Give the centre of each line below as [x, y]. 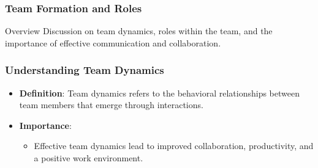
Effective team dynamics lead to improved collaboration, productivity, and [174, 146]
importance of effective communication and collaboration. [113, 42]
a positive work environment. [89, 158]
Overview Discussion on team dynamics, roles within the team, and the [139, 31]
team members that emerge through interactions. [111, 105]
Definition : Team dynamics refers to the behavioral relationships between [160, 93]
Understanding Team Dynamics [85, 70]
